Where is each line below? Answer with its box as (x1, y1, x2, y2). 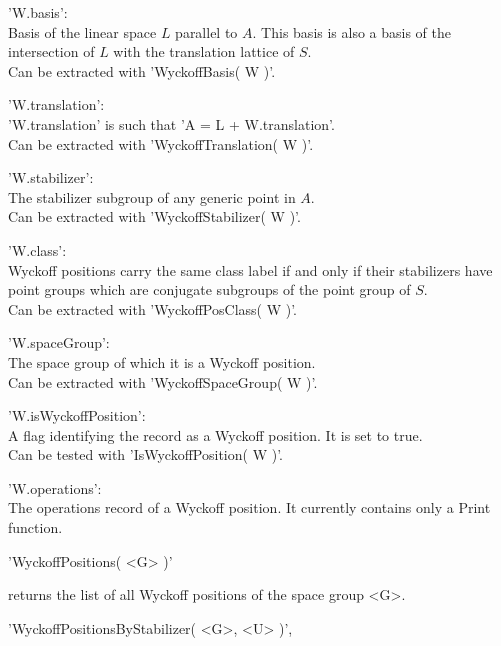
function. (8, 517, 63, 538)
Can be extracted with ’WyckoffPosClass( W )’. (8, 298, 298, 319)
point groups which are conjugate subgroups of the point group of (8, 279, 411, 300)
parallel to (175, 21, 238, 42)
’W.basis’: (8, 2, 68, 22)
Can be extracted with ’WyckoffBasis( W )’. (8, 60, 276, 81)
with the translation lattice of (113, 41, 295, 62)
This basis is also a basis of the (261, 21, 452, 42)
